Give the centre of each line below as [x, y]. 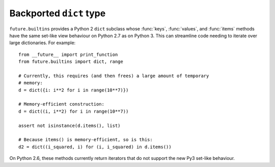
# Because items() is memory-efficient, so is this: [86, 140]
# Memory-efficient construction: [61, 104]
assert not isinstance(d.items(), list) [70, 125]
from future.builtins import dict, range [71, 62]
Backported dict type [58, 13]
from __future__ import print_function [68, 54]
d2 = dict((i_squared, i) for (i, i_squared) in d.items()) [95, 147]
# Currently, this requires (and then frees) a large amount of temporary [114, 76]
